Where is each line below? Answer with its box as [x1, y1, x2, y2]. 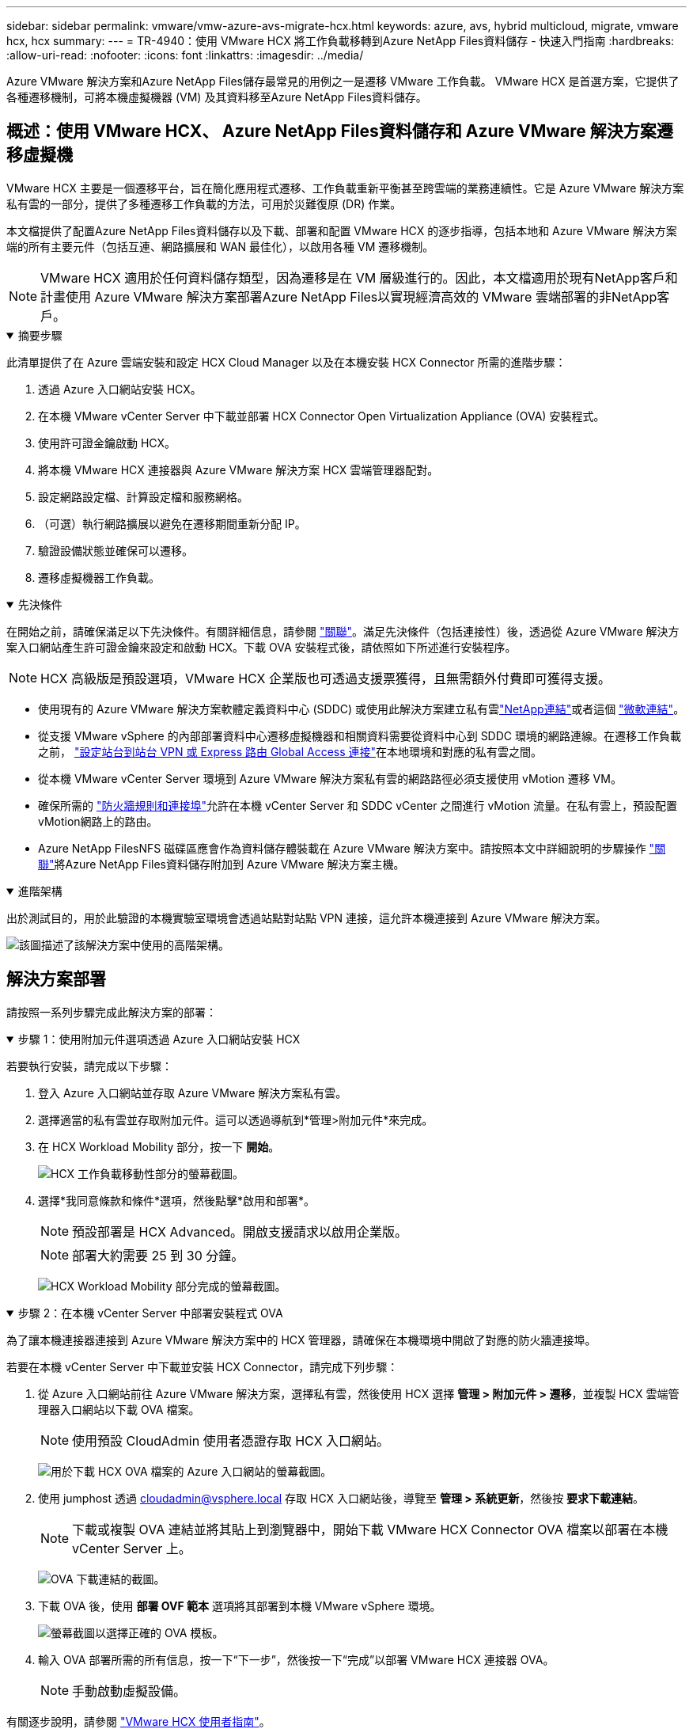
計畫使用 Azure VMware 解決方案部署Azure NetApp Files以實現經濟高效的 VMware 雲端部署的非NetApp [40, 288, 657, 305]
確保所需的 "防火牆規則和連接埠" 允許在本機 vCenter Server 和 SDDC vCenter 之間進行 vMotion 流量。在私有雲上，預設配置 [38, 798, 677, 812]
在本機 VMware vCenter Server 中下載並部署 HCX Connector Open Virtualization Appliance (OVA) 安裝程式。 [38, 408, 605, 423]
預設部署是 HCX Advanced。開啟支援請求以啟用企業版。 [72, 1223, 408, 1240]
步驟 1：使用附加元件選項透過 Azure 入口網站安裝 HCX [17, 1032, 301, 1046]
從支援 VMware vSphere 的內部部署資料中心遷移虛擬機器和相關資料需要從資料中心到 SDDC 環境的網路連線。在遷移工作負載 [38, 728, 681, 743]
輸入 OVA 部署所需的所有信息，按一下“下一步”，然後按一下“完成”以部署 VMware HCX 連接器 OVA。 [38, 1652, 555, 1666]
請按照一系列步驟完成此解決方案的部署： [6, 1005, 217, 1019]
